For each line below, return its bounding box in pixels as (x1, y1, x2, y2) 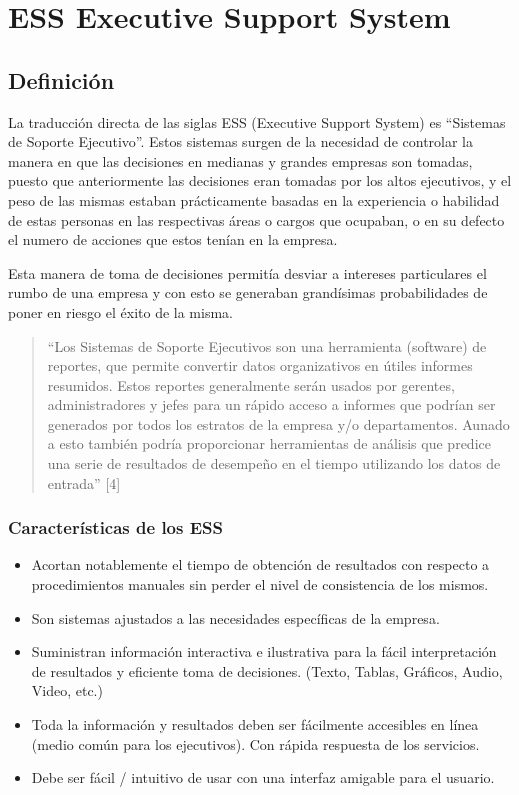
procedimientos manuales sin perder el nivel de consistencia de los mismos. (31, 574, 489, 595)
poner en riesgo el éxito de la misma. (8, 301, 233, 322)
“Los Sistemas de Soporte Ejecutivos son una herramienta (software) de (47, 335, 487, 356)
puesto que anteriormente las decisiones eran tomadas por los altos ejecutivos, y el (8, 170, 512, 191)
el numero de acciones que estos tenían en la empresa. (8, 229, 338, 250)
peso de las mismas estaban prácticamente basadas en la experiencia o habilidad (8, 189, 500, 210)
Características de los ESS (8, 515, 223, 540)
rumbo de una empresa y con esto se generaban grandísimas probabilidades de (8, 282, 488, 303)
